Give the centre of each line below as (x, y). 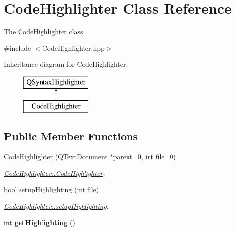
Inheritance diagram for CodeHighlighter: (66, 64)
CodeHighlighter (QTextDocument (56, 157)
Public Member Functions (71, 136)
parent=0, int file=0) (144, 157)
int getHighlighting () (40, 222)
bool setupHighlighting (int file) (52, 189)
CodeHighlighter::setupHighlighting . (56, 206)
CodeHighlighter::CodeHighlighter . (54, 173)
